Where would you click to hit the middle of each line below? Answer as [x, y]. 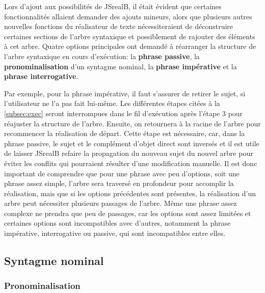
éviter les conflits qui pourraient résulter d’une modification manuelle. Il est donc [131, 163]
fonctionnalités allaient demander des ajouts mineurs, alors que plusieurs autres [128, 16]
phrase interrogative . [41, 76]
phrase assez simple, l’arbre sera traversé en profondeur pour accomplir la [119, 183]
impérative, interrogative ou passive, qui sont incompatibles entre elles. [115, 233]
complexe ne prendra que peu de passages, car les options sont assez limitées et [128, 213]
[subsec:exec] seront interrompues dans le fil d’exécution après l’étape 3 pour [124, 113]
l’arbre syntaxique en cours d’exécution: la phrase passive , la [102, 56]
